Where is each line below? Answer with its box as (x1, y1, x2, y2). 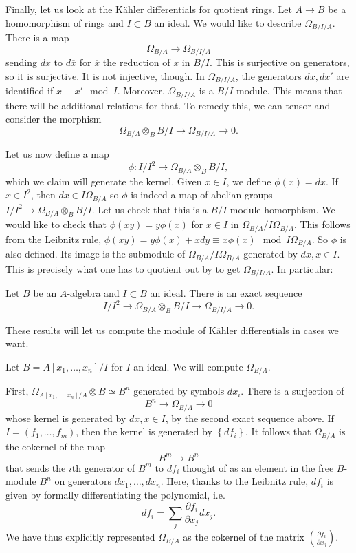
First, (5, 384, 29, 398)
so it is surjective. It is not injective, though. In (5, 68, 205, 83)
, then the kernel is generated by (76, 424, 212, 439)
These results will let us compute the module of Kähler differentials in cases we (5, 322, 339, 337)
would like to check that (5, 217, 107, 231)
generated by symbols (133, 384, 225, 398)
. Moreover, (117, 83, 165, 98)
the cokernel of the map (5, 439, 106, 453)
